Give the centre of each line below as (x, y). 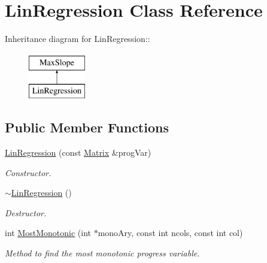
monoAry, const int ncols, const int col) (170, 233)
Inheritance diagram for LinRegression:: (78, 39)
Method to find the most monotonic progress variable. (102, 253)
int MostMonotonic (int (48, 233)
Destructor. (26, 212)
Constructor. (28, 172)
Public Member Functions (87, 127)
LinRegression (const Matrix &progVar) (78, 152)
